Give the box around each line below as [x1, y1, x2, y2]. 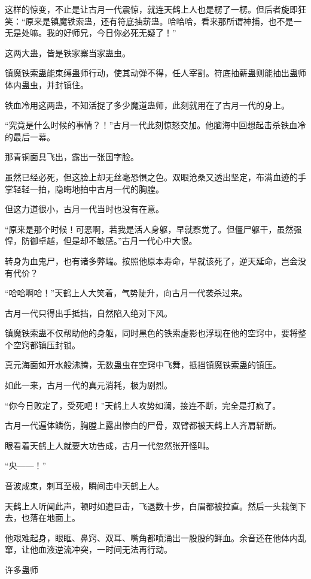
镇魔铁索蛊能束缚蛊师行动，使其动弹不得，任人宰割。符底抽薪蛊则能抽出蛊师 [5, 67, 306, 79]
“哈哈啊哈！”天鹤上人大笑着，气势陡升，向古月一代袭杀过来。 [5, 287, 248, 299]
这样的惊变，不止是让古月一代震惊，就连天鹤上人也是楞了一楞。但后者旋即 [5, 3, 298, 15]
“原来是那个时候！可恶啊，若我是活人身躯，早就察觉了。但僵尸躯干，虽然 [5, 222, 294, 235]
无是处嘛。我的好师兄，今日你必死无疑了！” [5, 26, 176, 39]
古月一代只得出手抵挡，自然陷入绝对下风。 [5, 306, 172, 319]
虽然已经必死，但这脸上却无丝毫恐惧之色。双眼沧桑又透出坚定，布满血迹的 [5, 170, 298, 183]
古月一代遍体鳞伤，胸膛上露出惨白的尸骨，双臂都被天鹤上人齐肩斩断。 [5, 419, 281, 432]
